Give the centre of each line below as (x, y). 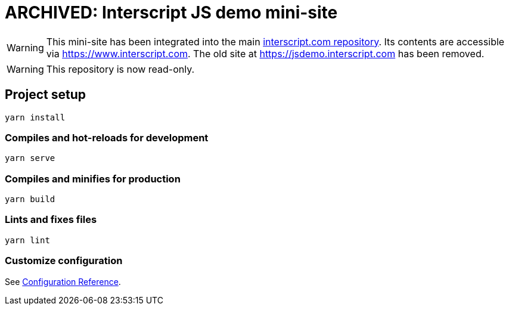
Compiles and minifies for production (93, 179)
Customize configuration (64, 261)
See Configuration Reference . (63, 281)
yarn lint (27, 240)
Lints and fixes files (51, 220)
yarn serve (30, 158)
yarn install (35, 117)
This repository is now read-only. (120, 69)
